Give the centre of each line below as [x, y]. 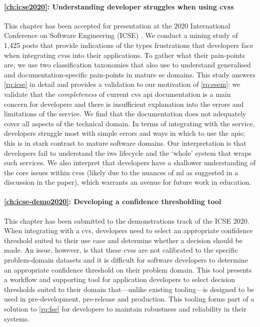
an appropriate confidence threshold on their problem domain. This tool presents [128, 269]
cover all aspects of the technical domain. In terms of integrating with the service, [129, 123]
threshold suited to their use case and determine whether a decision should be [123, 240]
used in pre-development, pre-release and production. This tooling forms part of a [129, 299]
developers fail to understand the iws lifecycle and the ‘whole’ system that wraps [128, 153]
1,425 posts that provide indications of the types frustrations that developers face [129, 45]
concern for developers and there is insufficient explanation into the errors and [124, 104]
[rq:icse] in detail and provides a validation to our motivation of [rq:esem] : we [122, 84]
